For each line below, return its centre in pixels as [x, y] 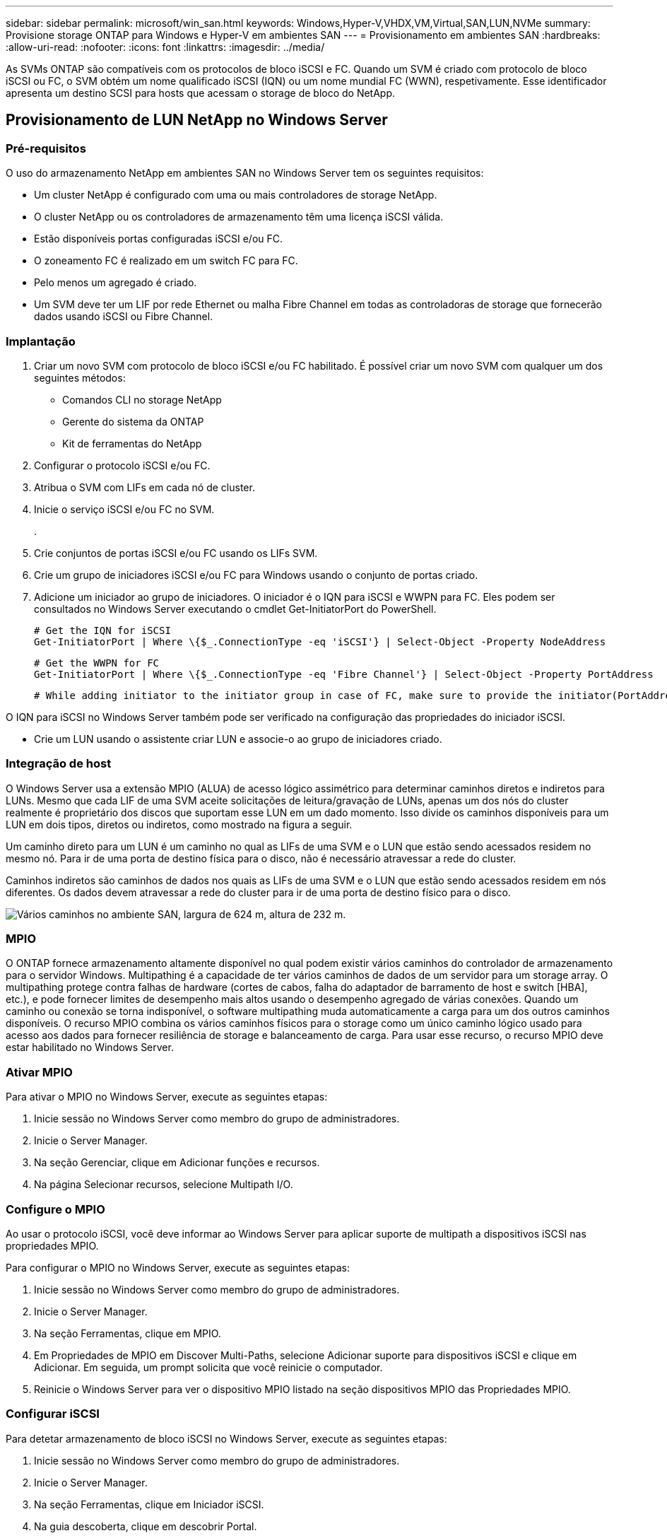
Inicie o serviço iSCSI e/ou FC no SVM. [124, 509]
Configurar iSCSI [53, 1414]
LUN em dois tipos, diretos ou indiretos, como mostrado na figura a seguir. [179, 824]
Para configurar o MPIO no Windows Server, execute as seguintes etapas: [178, 1267]
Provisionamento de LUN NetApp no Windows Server [197, 120]
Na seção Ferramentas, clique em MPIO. [128, 1333]
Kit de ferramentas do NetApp [132, 443]
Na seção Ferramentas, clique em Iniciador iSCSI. [149, 1504]
